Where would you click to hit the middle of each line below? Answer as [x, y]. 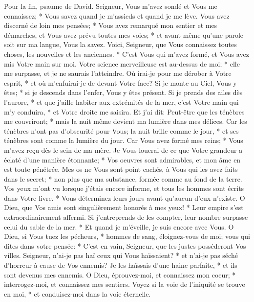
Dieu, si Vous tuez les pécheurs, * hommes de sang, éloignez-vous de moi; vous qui [127, 236]
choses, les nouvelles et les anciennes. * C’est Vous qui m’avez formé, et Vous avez [127, 54]
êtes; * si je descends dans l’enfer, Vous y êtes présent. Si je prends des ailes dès [123, 92]
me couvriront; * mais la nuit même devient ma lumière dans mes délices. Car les [126, 121]
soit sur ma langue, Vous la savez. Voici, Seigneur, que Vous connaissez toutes [120, 44]
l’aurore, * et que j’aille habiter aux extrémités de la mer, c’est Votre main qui [121, 102]
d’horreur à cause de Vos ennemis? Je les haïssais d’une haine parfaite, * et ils [121, 265]
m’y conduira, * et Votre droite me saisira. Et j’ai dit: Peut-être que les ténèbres [124, 111]
